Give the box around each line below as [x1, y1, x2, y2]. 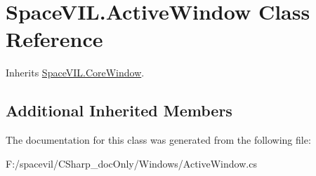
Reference [6, 25, 103, 53]
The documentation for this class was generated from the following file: [6, 133, 311, 147]
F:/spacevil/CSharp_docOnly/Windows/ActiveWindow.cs [6, 156, 257, 170]
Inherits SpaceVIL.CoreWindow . [6, 65, 145, 80]
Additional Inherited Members [6, 100, 232, 121]
